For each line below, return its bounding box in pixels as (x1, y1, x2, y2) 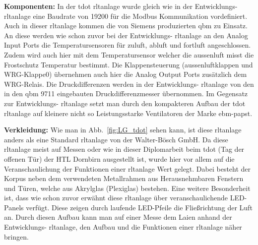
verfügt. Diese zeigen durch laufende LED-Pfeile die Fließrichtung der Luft (26, 202, 253, 212)
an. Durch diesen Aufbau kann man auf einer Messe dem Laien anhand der (4, 212, 232, 222)
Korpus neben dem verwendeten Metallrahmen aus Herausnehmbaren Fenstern (4, 173, 244, 184)
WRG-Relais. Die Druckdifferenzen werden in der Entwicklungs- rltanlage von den (4, 78, 254, 89)
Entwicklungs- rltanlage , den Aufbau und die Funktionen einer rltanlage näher (4, 222, 242, 232)
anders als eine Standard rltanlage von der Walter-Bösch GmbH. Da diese (4, 134, 228, 144)
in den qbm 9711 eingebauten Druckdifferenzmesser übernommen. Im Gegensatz (4, 88, 248, 99)
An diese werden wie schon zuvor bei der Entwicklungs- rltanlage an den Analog (4, 30, 248, 40)
